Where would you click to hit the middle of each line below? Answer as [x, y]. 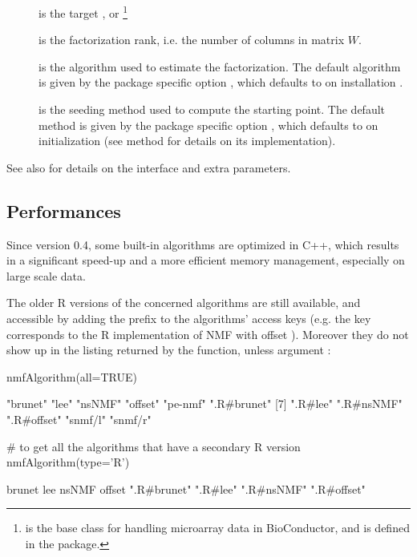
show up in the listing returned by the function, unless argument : [169, 350]
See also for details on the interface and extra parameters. [149, 167]
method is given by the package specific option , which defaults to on [208, 125]
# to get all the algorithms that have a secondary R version [154, 446]
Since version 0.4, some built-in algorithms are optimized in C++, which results [203, 244]
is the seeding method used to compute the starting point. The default [212, 109]
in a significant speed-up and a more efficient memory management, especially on [206, 260]
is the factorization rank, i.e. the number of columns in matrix [192, 40]
